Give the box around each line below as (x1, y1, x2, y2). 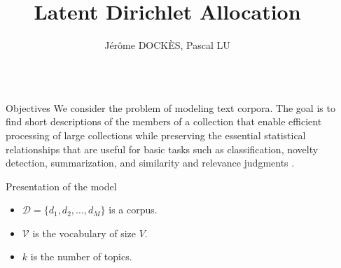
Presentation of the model (6, 178, 117, 193)
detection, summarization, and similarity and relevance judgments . (6, 155, 295, 170)
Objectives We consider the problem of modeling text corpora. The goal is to (6, 100, 335, 115)
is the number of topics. (30, 249, 132, 264)
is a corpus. (109, 202, 158, 217)
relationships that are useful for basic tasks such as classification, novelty (6, 141, 319, 156)
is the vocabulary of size (32, 225, 136, 240)
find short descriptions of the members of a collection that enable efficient (6, 114, 322, 129)
